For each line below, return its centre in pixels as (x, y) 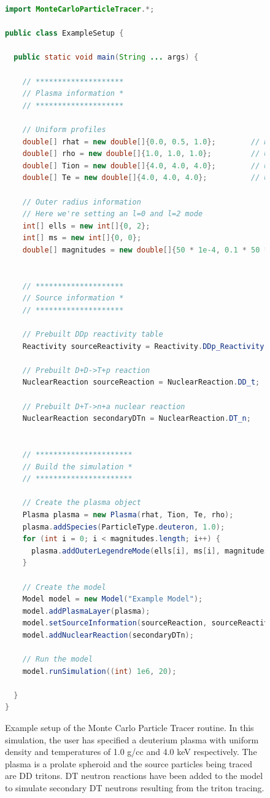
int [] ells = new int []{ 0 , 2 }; (86, 226)
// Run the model (58, 659)
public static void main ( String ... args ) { (106, 57)
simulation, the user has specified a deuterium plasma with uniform (132, 739)
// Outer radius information (82, 202)
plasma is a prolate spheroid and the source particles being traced (129, 763)
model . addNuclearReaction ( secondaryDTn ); (108, 635)
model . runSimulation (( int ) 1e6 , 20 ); (99, 671)
